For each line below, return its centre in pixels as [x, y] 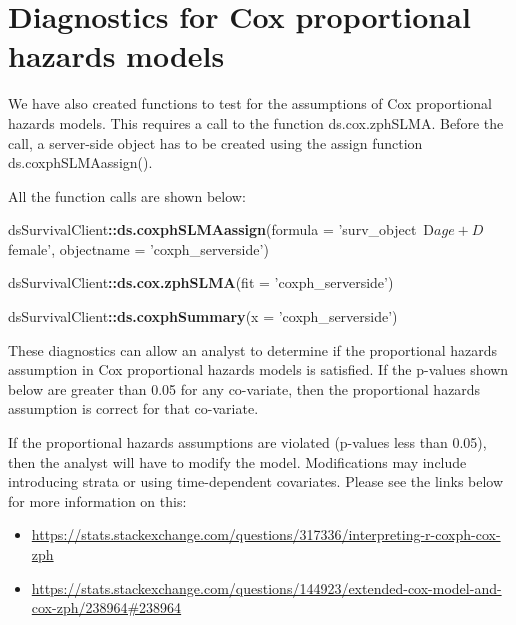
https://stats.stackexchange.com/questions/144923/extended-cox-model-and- [266, 587]
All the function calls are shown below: [127, 195]
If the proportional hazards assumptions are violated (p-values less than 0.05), [247, 442]
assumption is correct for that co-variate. [133, 408]
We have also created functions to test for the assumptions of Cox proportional [250, 103]
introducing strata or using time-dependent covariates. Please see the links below [256, 481]
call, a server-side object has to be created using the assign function [215, 142]
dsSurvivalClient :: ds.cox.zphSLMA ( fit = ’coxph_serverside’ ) [201, 282]
